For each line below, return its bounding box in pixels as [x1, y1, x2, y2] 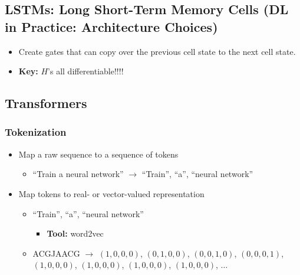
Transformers [5, 94, 87, 112]
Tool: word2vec [47, 227, 104, 240]
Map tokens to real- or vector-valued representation [18, 187, 205, 199]
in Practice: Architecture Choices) [5, 17, 218, 35]
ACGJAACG [32, 247, 80, 259]
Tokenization [5, 125, 67, 139]
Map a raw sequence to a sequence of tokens [18, 148, 179, 160]
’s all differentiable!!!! [48, 65, 124, 77]
